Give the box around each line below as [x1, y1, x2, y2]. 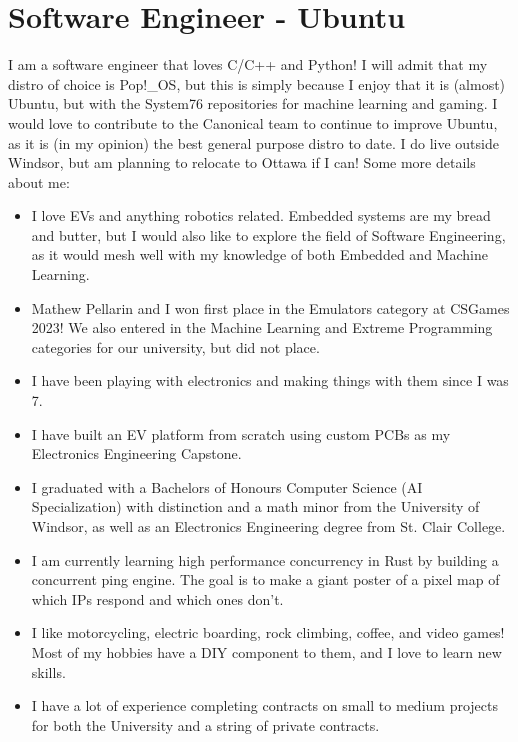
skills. [31, 661, 66, 682]
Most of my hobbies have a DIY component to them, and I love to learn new [31, 641, 502, 662]
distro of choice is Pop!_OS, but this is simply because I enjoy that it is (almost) [8, 73, 506, 94]
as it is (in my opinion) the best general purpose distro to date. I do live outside [8, 132, 499, 153]
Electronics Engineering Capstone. [31, 443, 242, 464]
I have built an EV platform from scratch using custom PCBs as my [31, 423, 451, 444]
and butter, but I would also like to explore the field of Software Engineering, [31, 224, 506, 245]
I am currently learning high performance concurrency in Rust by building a [31, 549, 499, 570]
